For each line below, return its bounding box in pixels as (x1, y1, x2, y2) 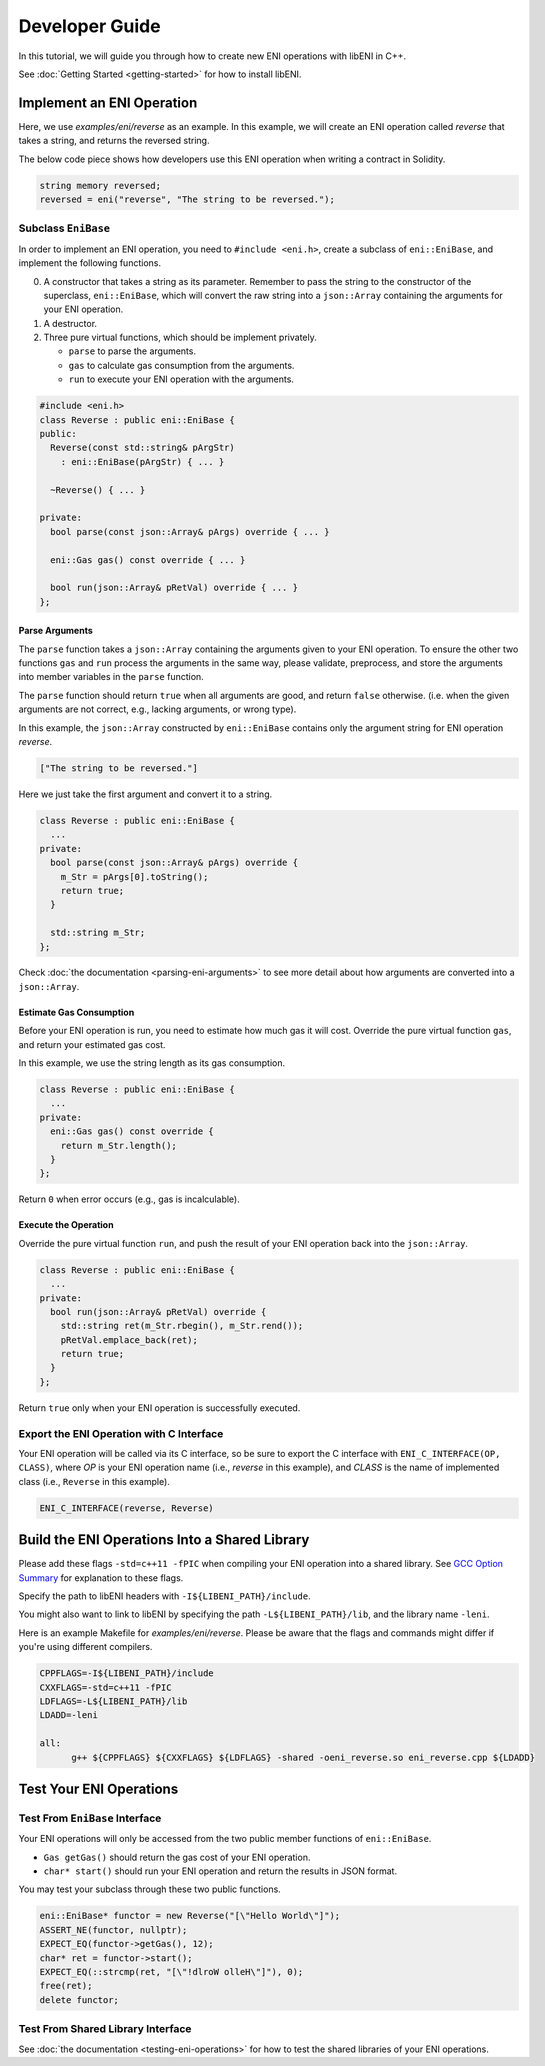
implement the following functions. (18, 257, 162, 269)
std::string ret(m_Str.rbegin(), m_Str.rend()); (60, 1320, 304, 1332)
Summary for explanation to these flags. (18, 1571, 184, 1584)
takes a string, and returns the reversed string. (18, 135, 210, 147)
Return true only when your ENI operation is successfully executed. (18, 1401, 301, 1414)
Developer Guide (18, 15, 161, 37)
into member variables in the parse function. (18, 671, 204, 683)
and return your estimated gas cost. (18, 1038, 166, 1050)
